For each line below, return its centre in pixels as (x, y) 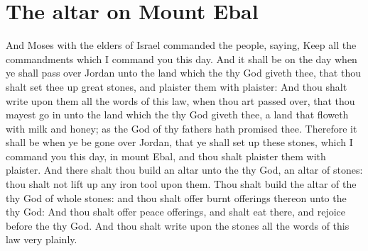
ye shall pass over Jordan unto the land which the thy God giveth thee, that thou (183, 73)
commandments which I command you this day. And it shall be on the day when (182, 58)
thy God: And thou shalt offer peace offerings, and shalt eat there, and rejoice (176, 212)
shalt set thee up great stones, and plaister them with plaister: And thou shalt (177, 86)
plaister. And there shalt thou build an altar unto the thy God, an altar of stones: (184, 170)
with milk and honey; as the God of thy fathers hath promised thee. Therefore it (182, 128)
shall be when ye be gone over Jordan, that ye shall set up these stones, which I (179, 142)
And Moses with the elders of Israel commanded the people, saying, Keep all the (181, 45)
